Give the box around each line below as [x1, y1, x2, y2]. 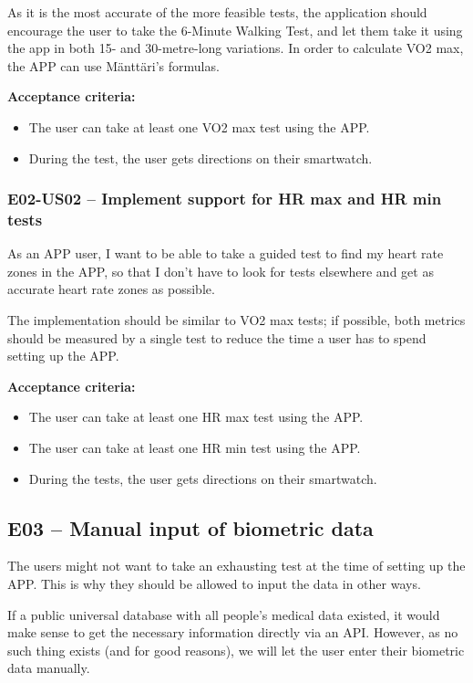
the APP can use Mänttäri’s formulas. [7, 56, 220, 75]
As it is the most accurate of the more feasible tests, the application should [7, 3, 427, 21]
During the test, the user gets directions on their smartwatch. [28, 148, 373, 167]
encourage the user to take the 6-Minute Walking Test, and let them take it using [7, 20, 463, 39]
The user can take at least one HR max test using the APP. [28, 407, 364, 426]
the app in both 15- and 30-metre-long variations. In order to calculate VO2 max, [7, 38, 464, 58]
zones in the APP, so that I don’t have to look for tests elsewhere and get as [7, 261, 434, 280]
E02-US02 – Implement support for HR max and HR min [7, 187, 442, 210]
